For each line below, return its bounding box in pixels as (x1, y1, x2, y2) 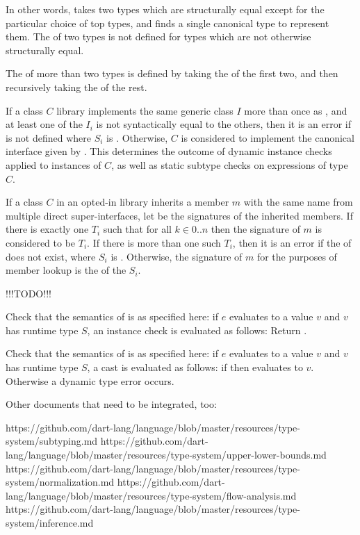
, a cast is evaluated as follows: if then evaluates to (87, 360, 303, 374)
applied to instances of (6, 157, 101, 172)
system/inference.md (6, 516, 94, 529)
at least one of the (6, 117, 83, 131)
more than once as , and (244, 103, 347, 117)
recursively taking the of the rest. (6, 79, 147, 94)
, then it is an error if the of (232, 235, 352, 249)
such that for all (103, 222, 172, 236)
